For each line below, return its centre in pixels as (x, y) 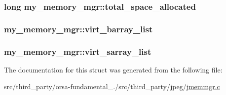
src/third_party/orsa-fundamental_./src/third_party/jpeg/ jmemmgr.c (112, 86)
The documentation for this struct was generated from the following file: (113, 69)
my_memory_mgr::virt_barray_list (78, 29)
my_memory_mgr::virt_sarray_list (78, 51)
